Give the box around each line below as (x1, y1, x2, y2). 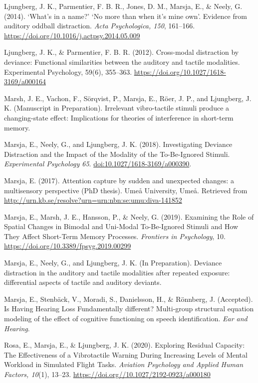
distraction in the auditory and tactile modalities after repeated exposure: (4, 267, 230, 277)
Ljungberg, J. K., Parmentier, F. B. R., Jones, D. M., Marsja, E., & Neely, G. (4, 1, 243, 11)
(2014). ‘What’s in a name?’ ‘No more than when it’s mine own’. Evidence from (4, 10, 247, 21)
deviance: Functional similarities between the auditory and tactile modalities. (4, 56, 240, 67)
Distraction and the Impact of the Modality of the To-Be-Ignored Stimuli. (4, 148, 230, 159)
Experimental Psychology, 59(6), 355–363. (4, 66, 132, 77)
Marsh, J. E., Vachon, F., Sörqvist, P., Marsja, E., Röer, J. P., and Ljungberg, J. (4, 93, 252, 103)
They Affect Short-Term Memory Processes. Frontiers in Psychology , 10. (4, 231, 226, 241)
